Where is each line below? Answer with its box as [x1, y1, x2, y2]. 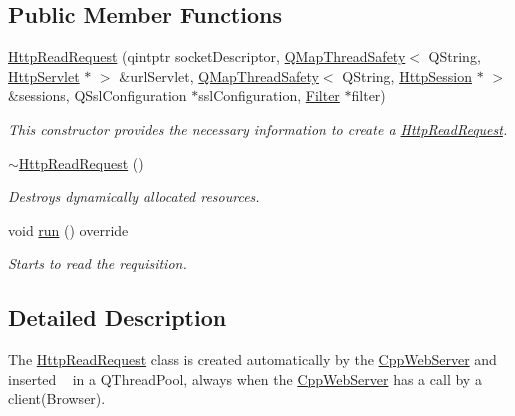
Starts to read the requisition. [8, 253, 187, 274]
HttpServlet [8, 65, 80, 86]
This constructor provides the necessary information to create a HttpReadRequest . [8, 118, 508, 139]
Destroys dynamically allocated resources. [8, 186, 260, 207]
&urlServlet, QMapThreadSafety [119, 65, 319, 86]
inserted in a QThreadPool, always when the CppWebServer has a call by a [8, 368, 482, 389]
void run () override [8, 219, 129, 240]
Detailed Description [8, 302, 227, 333]
